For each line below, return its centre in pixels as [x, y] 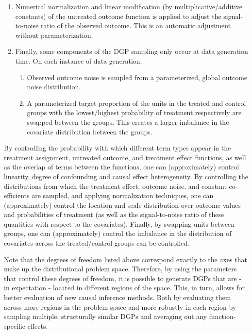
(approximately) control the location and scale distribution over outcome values [122, 205]
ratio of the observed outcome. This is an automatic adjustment [136, 25]
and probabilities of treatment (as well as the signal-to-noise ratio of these [114, 214]
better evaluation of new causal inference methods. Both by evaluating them [118, 297]
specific [15, 326]
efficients [17, 195]
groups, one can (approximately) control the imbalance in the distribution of [118, 233]
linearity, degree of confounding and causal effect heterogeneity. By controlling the [126, 176]
